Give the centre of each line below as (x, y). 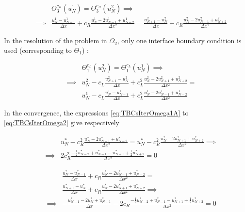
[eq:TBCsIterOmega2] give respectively (62, 122)
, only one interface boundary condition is (179, 41)
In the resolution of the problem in (56, 41)
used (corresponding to (38, 50)
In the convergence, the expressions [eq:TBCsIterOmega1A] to (96, 113)
